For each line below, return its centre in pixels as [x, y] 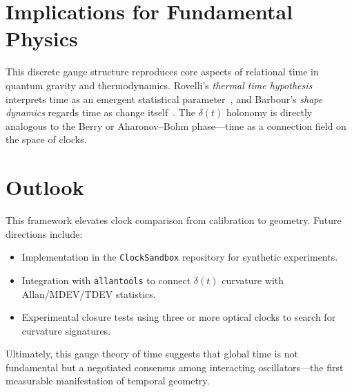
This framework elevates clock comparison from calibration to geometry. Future [174, 220]
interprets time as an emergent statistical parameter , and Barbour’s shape [164, 99]
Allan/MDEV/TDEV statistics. [89, 293]
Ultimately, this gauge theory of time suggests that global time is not [152, 354]
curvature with [253, 280]
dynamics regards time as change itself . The [100, 112]
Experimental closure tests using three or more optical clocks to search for [179, 317]
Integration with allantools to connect [106, 280]
